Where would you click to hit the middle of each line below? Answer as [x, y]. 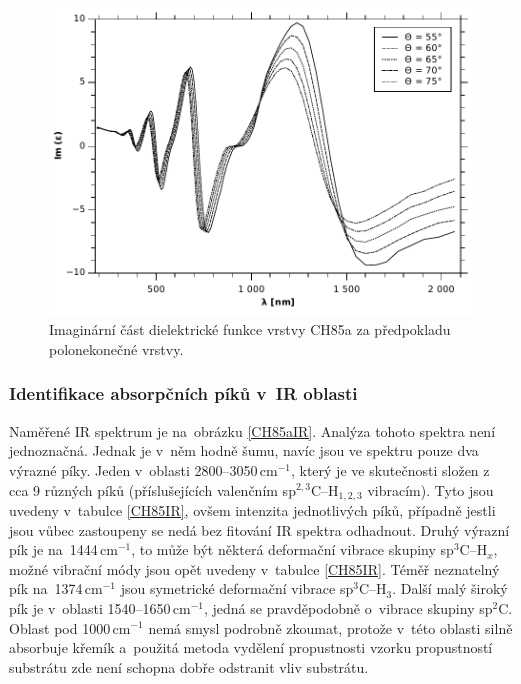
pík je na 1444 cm [63, 549]
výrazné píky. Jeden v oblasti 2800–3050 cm [143, 469]
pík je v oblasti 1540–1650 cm [100, 607]
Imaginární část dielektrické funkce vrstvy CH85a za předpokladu [250, 329]
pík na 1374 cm [56, 588]
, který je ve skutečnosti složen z [390, 469]
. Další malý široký [450, 588]
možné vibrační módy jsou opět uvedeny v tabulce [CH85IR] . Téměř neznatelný [254, 568]
